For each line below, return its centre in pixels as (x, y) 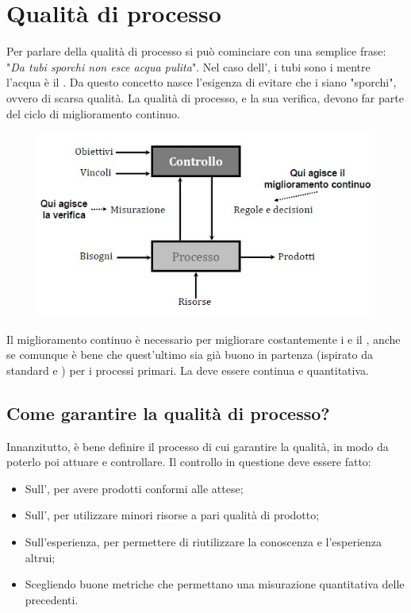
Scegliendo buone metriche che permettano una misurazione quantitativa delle (215, 584)
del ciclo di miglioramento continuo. (93, 113)
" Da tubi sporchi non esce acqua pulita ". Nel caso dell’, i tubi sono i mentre (188, 66)
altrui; (40, 557)
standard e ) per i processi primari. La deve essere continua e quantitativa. (188, 370)
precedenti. (52, 599)
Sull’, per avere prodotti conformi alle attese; (134, 488)
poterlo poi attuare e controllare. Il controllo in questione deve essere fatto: (189, 462)
